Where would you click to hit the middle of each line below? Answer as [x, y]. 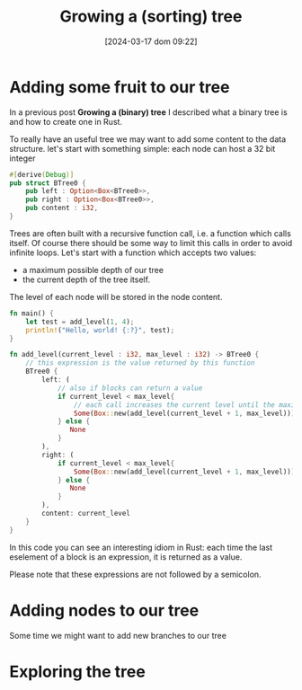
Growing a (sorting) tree [151, 17]
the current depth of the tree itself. [86, 279]
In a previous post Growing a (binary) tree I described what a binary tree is [148, 112]
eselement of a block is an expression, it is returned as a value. [126, 557]
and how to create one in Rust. [66, 121]
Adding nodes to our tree [104, 610]
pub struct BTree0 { [48, 183]
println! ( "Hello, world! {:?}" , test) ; [100, 330]
